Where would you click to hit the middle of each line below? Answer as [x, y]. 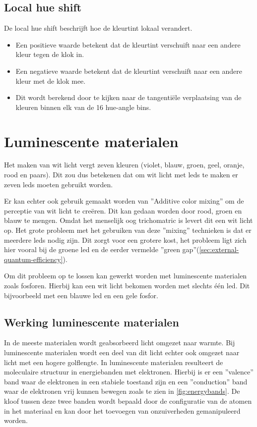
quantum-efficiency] [33, 259]
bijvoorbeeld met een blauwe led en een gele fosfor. [81, 295]
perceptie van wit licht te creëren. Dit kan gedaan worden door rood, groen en [123, 210]
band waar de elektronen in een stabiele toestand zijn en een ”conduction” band [126, 381]
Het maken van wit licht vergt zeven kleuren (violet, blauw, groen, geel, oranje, [124, 165]
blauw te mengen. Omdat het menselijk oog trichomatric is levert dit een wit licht [128, 220]
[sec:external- [219, 249]
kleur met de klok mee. [51, 80]
